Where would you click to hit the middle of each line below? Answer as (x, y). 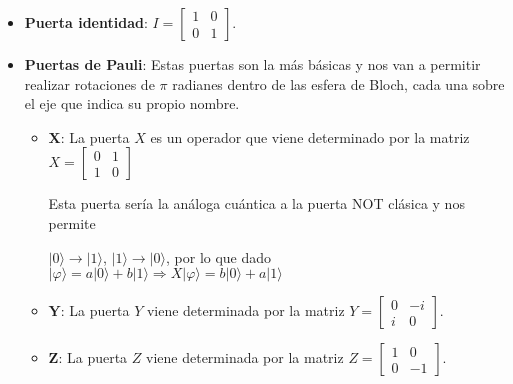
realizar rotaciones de (89, 83)
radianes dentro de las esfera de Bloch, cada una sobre (338, 83)
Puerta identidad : (86, 22)
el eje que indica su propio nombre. (132, 103)
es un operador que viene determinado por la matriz (310, 136)
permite (72, 222)
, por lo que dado (219, 256)
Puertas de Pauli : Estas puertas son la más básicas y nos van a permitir (252, 64)
